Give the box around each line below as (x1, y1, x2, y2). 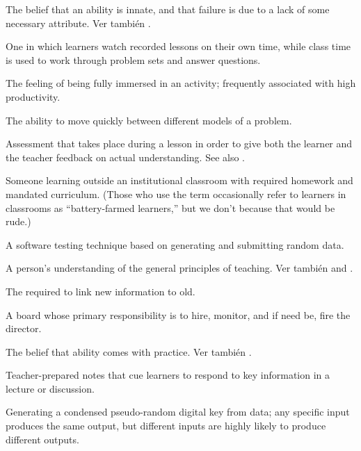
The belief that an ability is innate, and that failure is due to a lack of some (6, 2, 330, 16)
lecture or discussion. (6, 381, 95, 395)
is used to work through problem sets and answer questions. (6, 52, 261, 67)
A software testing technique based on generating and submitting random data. (6, 237, 344, 252)
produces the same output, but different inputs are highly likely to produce (6, 418, 326, 433)
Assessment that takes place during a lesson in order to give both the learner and (6, 136, 353, 151)
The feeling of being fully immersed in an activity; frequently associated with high (6, 76, 356, 90)
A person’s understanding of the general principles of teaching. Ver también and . (6, 261, 353, 275)
